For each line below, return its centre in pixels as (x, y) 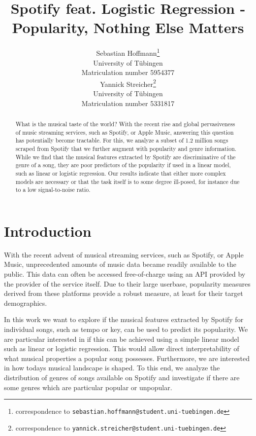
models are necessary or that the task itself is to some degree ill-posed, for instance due (128, 181)
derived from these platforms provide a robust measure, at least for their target (124, 293)
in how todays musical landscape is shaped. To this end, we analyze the (112, 368)
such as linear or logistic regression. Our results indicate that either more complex (121, 173)
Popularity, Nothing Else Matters (128, 27)
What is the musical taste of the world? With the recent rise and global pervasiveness (125, 124)
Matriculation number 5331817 (128, 103)
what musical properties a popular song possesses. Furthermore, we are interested (127, 358)
